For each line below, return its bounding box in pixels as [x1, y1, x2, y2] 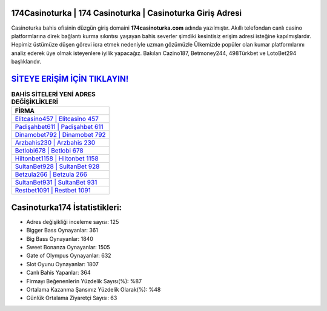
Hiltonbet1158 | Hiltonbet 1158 [15, 154, 99, 163]
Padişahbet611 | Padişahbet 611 [15, 123, 104, 131]
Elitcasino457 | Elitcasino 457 [15, 115, 99, 123]
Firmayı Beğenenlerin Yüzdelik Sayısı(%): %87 [26, 277, 142, 284]
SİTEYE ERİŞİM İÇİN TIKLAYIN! [11, 73, 129, 84]
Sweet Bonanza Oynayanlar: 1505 [26, 244, 110, 251]
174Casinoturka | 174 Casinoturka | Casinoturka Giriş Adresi [11, 8, 242, 18]
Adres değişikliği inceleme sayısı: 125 [26, 218, 119, 225]
